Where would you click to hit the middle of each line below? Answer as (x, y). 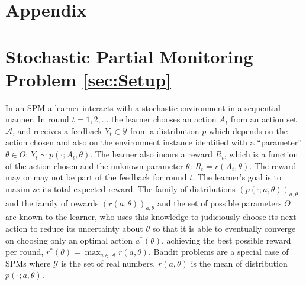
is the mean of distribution (239, 263)
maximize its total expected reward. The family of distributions (120, 188)
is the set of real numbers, (108, 263)
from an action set (264, 119)
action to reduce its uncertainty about (74, 229)
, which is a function (261, 154)
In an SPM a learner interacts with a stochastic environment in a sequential (143, 107)
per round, (25, 252)
